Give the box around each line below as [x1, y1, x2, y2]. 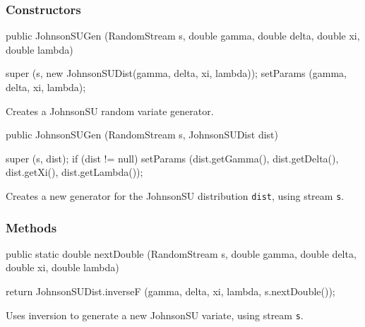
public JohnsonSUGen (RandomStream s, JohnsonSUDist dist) [6, 127, 278, 142]
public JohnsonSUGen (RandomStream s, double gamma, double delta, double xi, [6, 28, 360, 43]
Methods [6, 218, 57, 236]
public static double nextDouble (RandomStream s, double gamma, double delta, [6, 246, 357, 261]
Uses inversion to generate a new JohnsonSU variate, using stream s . [6, 307, 304, 322]
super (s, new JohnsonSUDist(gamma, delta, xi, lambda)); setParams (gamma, [6, 66, 347, 81]
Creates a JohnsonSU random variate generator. [6, 103, 214, 118]
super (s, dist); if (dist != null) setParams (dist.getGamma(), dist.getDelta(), [6, 150, 339, 165]
